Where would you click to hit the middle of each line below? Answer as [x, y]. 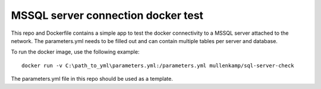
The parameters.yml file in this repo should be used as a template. [92, 79]
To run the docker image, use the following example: [75, 52]
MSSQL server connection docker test [107, 15]
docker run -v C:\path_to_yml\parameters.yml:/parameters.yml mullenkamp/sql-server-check [158, 65]
